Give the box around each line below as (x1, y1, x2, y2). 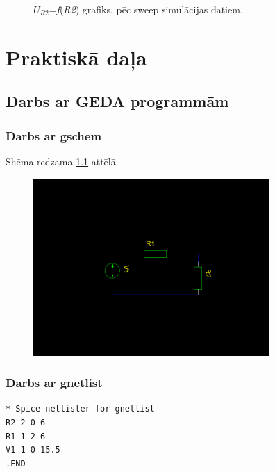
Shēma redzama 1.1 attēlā (6, 154, 116, 168)
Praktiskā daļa (6, 42, 147, 71)
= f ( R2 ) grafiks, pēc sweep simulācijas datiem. (49, 2, 243, 16)
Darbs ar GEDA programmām (6, 90, 229, 112)
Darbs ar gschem (6, 127, 102, 144)
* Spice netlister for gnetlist (6, 404, 155, 414)
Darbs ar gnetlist (6, 374, 103, 391)
